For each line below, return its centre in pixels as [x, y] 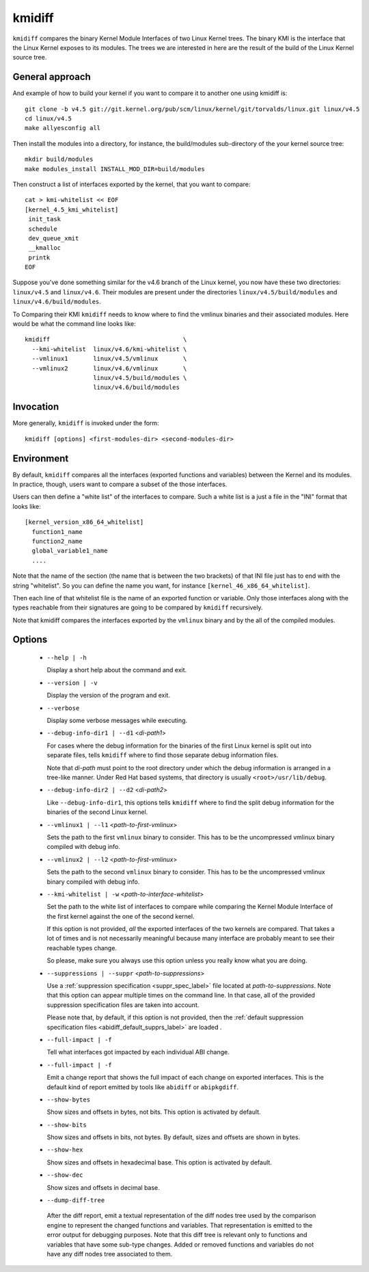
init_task [45, 219]
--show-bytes [69, 1099]
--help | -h [67, 658]
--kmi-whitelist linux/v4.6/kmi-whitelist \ [109, 349]
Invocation [36, 407]
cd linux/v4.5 [48, 119]
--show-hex [65, 1150]
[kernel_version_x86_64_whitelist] [84, 522]
